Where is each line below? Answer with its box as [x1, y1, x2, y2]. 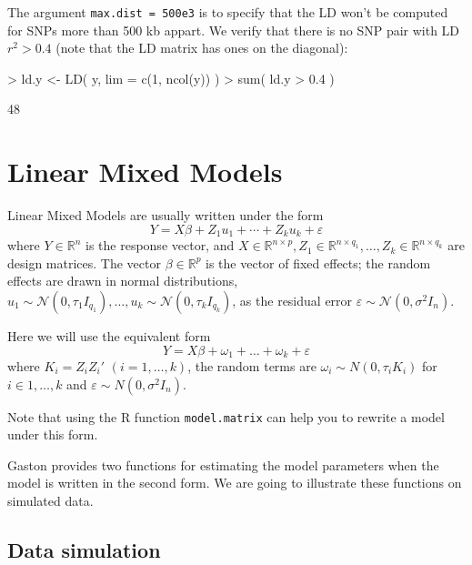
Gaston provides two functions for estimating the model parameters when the [7, 455, 439, 474]
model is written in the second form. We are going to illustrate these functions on [7, 473, 462, 492]
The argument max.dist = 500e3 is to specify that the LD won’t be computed [7, 3, 448, 21]
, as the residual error [232, 290, 353, 309]
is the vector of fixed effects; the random [206, 253, 431, 272]
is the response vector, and [85, 236, 235, 255]
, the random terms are [187, 357, 316, 376]
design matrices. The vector [7, 253, 161, 272]
